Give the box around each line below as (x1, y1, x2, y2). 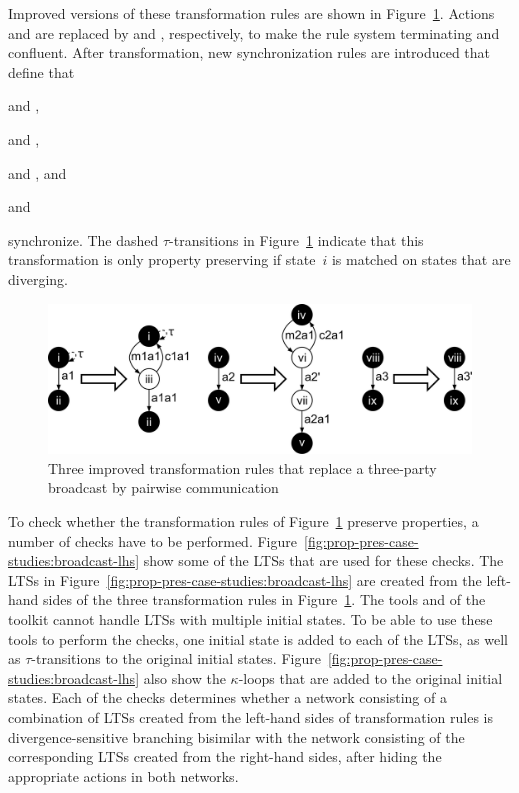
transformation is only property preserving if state (8, 249, 316, 270)
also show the (143, 667, 226, 688)
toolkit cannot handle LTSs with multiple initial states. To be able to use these (8, 609, 493, 629)
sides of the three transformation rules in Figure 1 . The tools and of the (43, 589, 486, 610)
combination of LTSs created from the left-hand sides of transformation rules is (8, 706, 494, 727)
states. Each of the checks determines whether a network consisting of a (8, 687, 447, 708)
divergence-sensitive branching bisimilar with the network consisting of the (8, 726, 465, 747)
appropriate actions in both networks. (8, 765, 239, 786)
